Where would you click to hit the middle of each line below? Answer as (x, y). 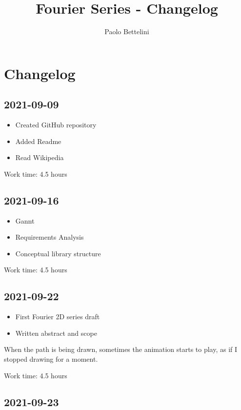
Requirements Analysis (50, 237)
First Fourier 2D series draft (58, 317)
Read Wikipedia (40, 157)
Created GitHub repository (56, 125)
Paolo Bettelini (127, 31)
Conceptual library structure (58, 253)
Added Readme (38, 141)
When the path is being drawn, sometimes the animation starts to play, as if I (121, 349)
